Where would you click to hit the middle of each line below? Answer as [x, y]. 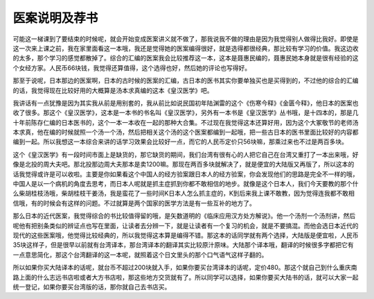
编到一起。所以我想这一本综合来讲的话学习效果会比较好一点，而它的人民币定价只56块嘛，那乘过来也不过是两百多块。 [180, 142]
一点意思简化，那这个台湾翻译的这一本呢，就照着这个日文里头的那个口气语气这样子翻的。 [140, 255]
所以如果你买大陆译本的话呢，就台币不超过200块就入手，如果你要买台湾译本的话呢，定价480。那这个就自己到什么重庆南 [185, 268]
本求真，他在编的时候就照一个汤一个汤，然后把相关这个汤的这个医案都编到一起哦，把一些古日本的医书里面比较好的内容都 [186, 133]
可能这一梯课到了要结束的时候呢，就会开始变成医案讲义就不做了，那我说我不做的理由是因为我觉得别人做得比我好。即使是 [186, 39]
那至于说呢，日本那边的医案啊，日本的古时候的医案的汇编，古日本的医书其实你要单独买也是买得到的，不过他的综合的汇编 [186, 80]
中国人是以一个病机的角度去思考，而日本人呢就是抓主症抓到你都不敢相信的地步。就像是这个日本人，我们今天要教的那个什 [186, 184]
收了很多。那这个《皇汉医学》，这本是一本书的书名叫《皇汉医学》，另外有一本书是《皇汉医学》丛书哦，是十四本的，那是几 [186, 113]
